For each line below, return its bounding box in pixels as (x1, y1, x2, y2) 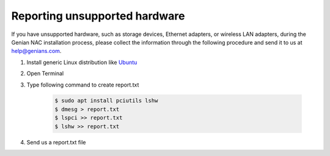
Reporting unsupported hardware (11, 9, 185, 23)
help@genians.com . (11, 48, 62, 55)
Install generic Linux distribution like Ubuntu (26, 58, 137, 66)
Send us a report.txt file (26, 138, 86, 146)
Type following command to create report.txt (26, 81, 139, 88)
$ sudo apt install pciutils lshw (54, 97, 158, 104)
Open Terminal (26, 70, 64, 77)
